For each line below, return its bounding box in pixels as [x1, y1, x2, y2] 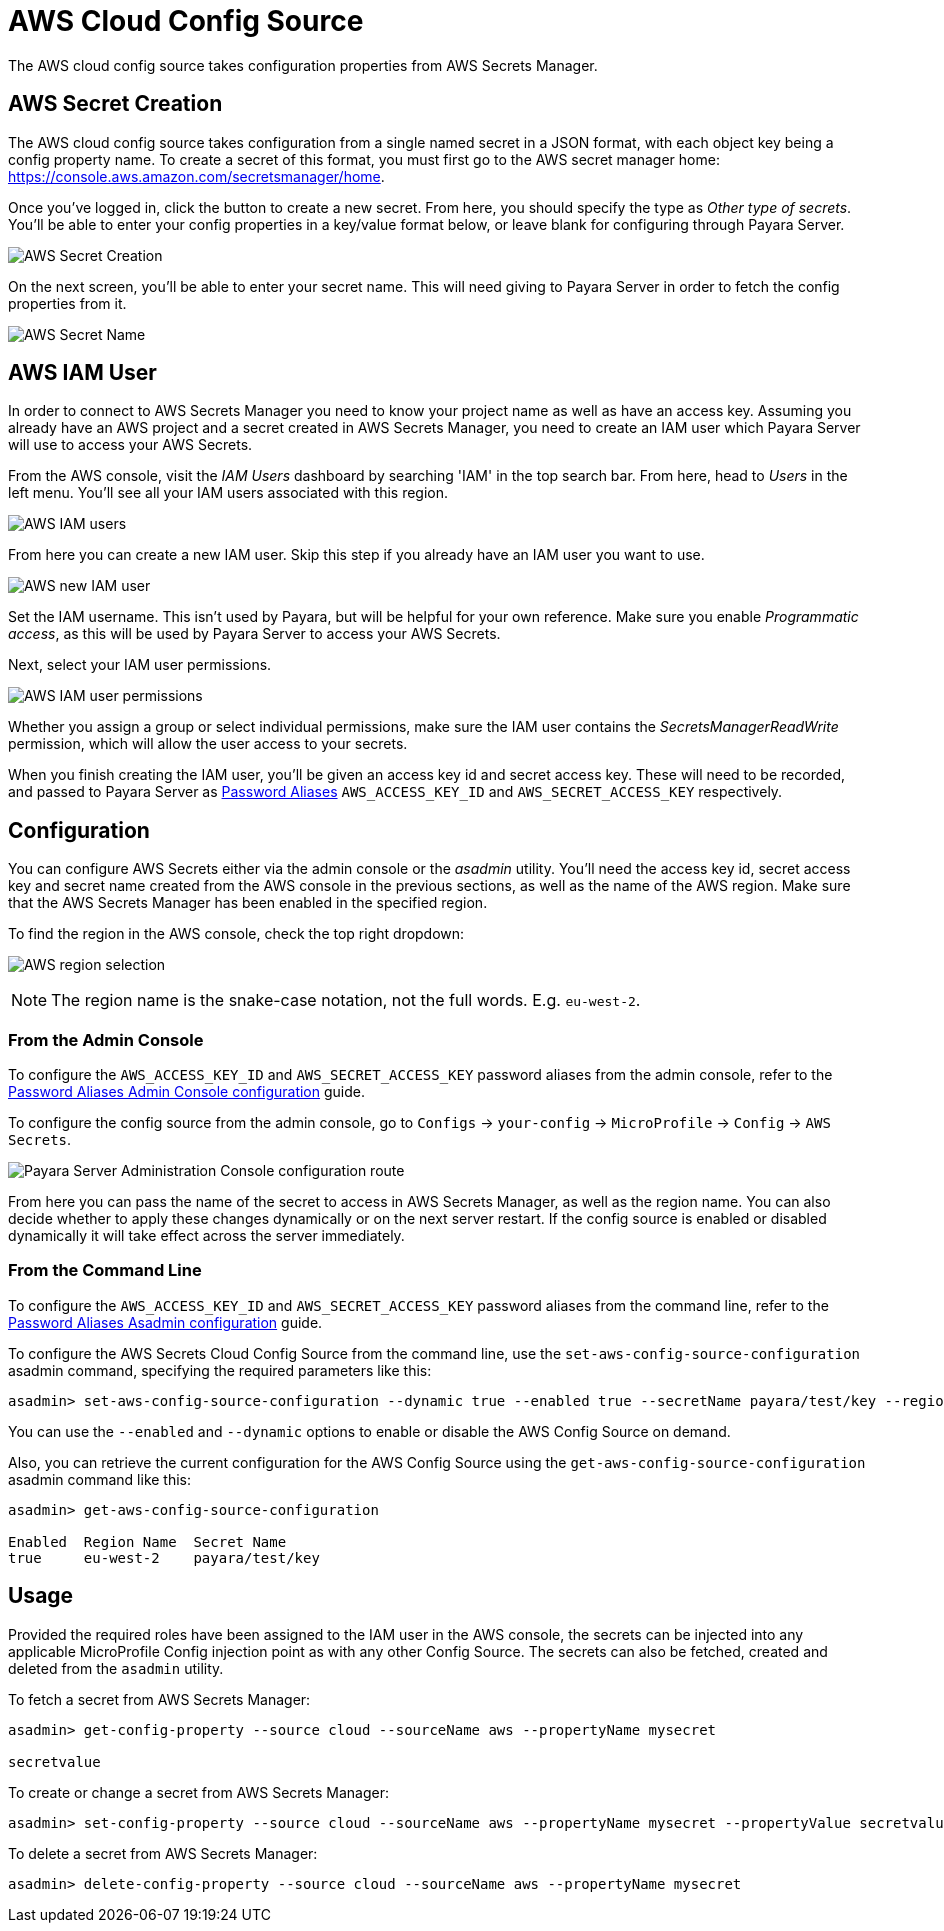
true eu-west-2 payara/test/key [8, 1549, 320, 1566]
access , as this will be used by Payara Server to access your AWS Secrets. [8, 625, 501, 643]
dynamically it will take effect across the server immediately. [8, 1227, 405, 1245]
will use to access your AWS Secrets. [8, 436, 253, 454]
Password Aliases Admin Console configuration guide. [8, 1083, 366, 1101]
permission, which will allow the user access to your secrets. [8, 735, 408, 753]
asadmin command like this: [8, 1470, 192, 1488]
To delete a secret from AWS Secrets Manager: [8, 1844, 318, 1862]
